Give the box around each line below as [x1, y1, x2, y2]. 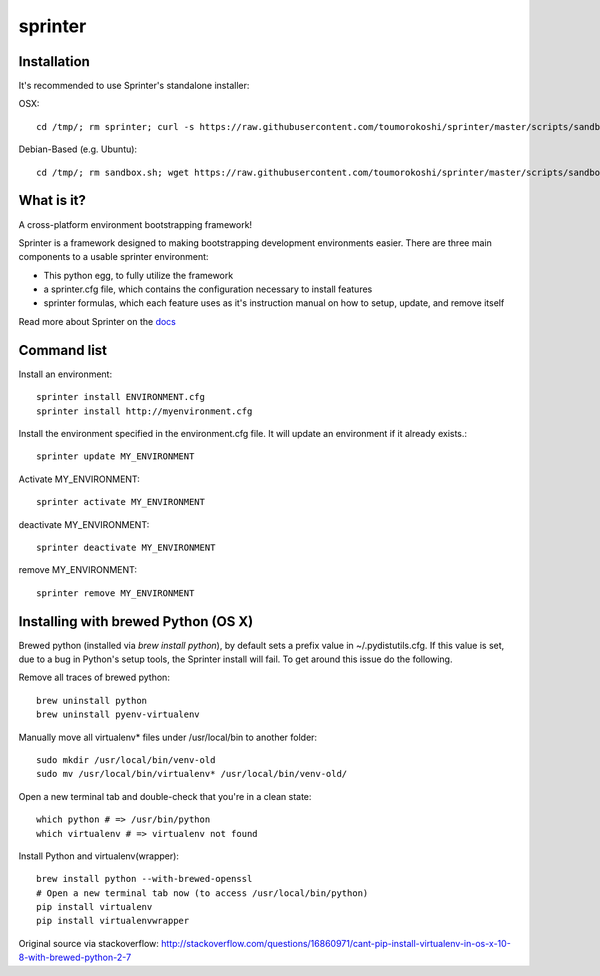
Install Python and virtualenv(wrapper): [18, 850, 180, 862]
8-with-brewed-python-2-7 [18, 951, 132, 964]
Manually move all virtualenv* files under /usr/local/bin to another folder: [18, 731, 318, 743]
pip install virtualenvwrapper [36, 915, 190, 927]
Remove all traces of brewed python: [18, 671, 170, 684]
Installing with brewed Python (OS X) [18, 613, 254, 630]
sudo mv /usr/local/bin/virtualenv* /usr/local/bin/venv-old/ [36, 768, 348, 780]
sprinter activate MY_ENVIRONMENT [36, 496, 205, 508]
